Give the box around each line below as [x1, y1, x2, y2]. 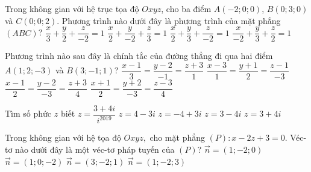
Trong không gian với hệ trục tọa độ [5, 2, 139, 14]
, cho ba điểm [161, 2, 212, 14]
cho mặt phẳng [149, 131, 205, 144]
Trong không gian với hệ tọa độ [5, 131, 121, 144]
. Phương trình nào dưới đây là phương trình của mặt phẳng [57, 14, 281, 26]
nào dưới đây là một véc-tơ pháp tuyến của [15, 143, 175, 155]
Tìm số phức [5, 107, 52, 120]
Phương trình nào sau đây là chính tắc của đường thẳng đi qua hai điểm [5, 49, 273, 62]
